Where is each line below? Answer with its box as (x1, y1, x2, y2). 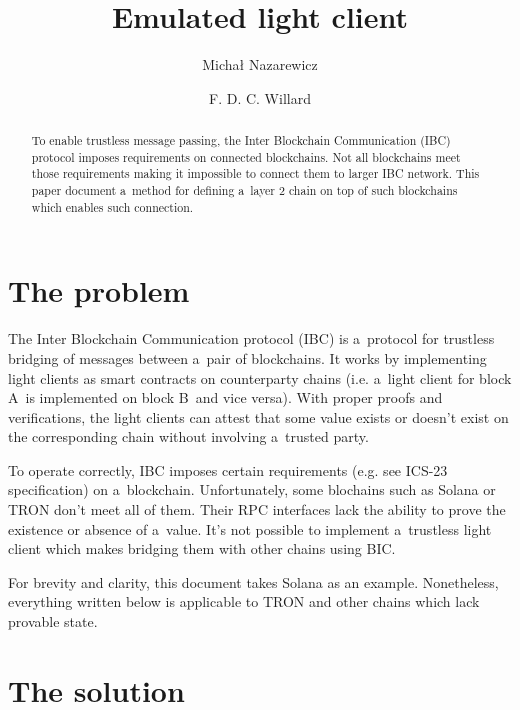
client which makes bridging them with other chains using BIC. (8, 538, 396, 559)
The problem (8, 270, 190, 311)
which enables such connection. (31, 198, 194, 215)
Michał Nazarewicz (202, 54, 318, 75)
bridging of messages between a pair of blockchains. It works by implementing (8, 347, 487, 368)
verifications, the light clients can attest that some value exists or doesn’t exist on (8, 406, 509, 427)
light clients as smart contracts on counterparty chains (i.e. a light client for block (8, 367, 512, 388)
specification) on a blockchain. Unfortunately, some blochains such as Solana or (8, 479, 496, 500)
